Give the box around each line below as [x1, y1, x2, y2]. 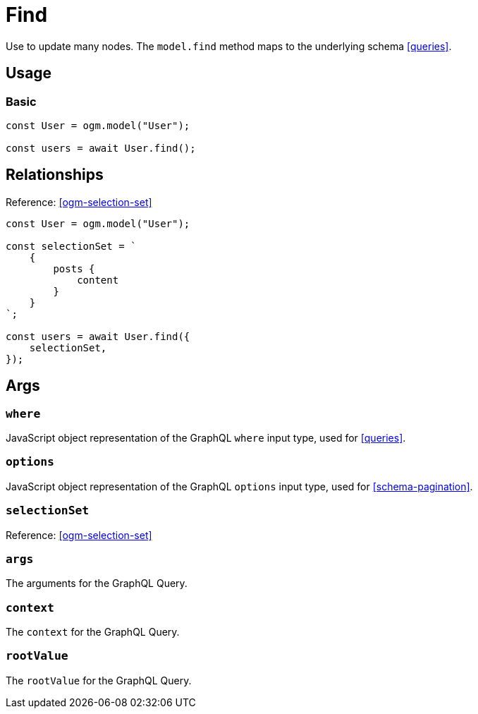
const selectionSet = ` [6, 240, 137, 252]
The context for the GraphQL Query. [6, 626, 180, 639]
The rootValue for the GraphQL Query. [6, 674, 192, 686]
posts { [53, 262, 95, 274]
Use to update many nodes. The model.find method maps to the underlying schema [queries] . [6, 40, 452, 52]
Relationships [6, 166, 104, 184]
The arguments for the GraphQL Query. [6, 577, 188, 590]
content [77, 274, 119, 286]
